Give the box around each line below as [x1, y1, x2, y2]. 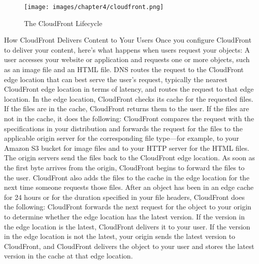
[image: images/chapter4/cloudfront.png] [24, 4, 164, 11]
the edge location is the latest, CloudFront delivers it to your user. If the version [4, 221, 250, 231]
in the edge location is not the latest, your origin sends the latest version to [4, 231, 235, 241]
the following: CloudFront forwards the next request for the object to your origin [4, 201, 251, 212]
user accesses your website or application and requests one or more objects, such [4, 54, 250, 65]
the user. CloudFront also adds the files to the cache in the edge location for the [4, 172, 249, 182]
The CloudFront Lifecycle [24, 18, 102, 28]
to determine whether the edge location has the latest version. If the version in [4, 211, 245, 221]
